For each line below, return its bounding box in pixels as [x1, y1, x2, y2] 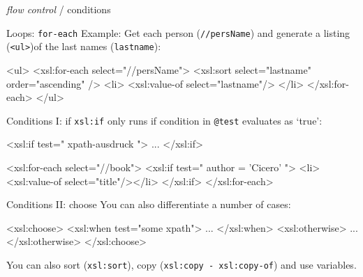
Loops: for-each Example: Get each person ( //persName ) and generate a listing [6, 25, 350, 40]
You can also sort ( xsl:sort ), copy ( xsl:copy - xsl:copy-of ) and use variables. [6, 257, 357, 271]
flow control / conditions [6, 2, 111, 16]
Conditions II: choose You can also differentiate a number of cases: [6, 197, 291, 212]
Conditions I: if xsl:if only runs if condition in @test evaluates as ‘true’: [6, 113, 323, 127]
